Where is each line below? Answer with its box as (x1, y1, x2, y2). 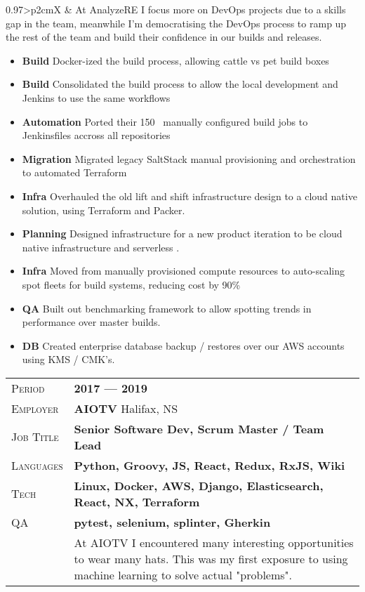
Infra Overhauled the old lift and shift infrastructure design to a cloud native (22, 188, 357, 203)
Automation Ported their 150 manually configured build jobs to (22, 114, 308, 129)
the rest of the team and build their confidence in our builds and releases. (6, 29, 322, 44)
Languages (11, 456, 63, 473)
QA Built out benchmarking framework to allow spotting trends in (22, 301, 312, 315)
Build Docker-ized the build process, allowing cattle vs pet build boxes (22, 53, 329, 67)
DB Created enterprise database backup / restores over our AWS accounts (22, 338, 345, 353)
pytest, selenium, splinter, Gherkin (74, 513, 271, 530)
